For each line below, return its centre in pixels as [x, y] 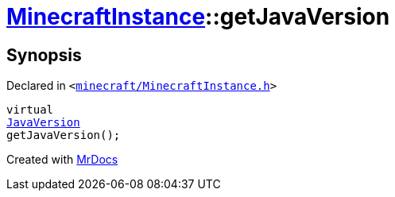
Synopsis [44, 55]
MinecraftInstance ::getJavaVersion [198, 17]
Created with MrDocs [62, 160]
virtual [30, 110]
